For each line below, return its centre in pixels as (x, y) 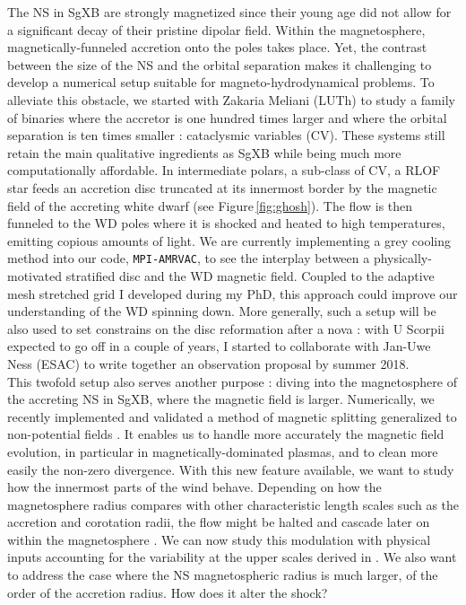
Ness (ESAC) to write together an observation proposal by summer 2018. (208, 363)
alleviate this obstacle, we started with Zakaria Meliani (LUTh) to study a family (231, 99)
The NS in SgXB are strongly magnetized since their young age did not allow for (229, 12)
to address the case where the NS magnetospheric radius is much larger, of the (223, 575)
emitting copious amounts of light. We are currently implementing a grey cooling (229, 240)
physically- (402, 258)
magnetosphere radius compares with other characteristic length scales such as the (233, 504)
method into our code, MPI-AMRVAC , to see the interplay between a (189, 258)
